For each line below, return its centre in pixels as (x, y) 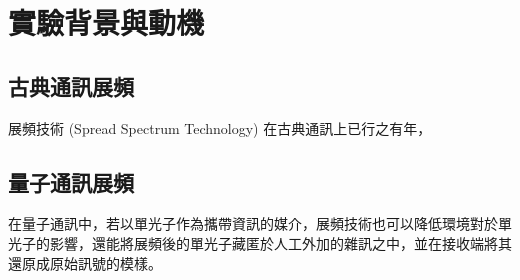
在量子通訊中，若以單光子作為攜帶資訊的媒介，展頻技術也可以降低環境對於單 (260, 223)
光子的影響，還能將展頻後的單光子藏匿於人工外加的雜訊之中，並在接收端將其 (260, 242)
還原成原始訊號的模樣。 (85, 262)
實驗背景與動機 (106, 22)
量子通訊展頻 (71, 181)
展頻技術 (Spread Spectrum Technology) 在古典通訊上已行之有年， (220, 127)
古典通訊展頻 (71, 85)
